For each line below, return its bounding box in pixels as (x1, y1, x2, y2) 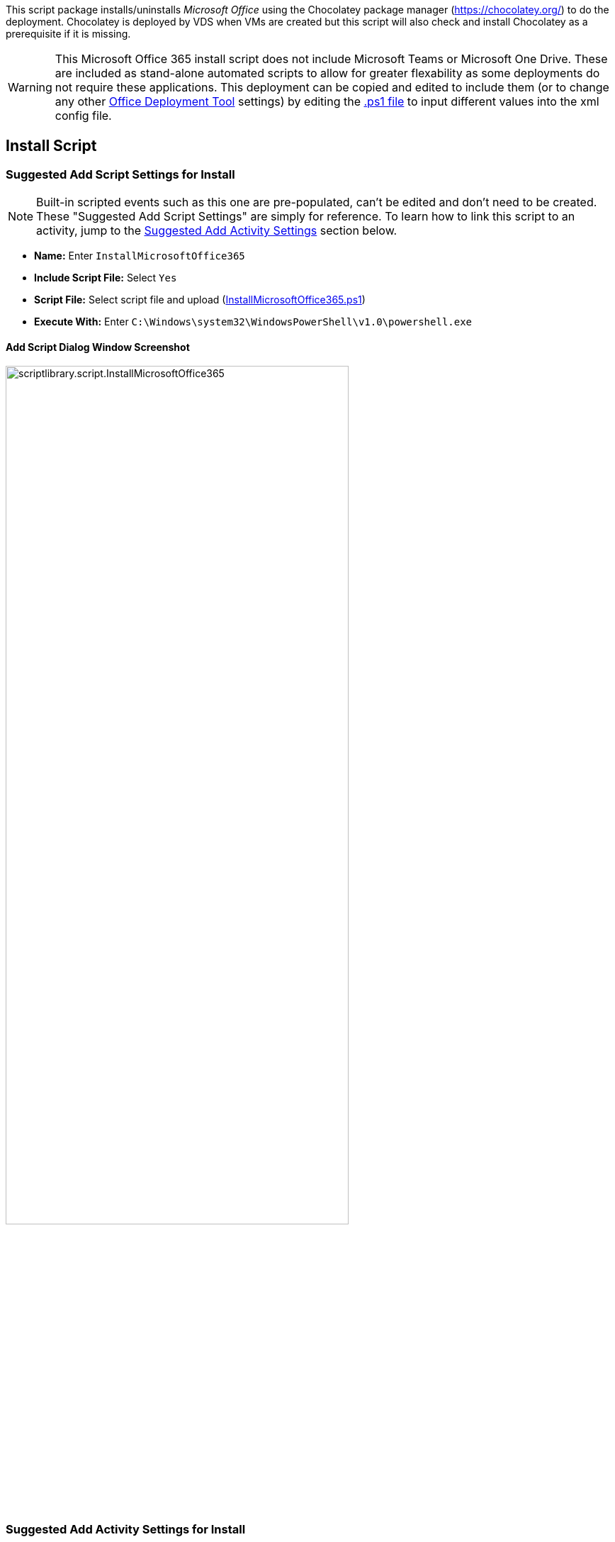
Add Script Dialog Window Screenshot (6, 340, 190, 353)
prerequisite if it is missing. (6, 28, 131, 40)
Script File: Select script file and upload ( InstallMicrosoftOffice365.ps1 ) (34, 294, 366, 306)
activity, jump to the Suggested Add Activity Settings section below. (36, 223, 397, 238)
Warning (8, 80, 52, 94)
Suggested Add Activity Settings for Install (6, 1521, 246, 1536)
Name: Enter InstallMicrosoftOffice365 (34, 250, 245, 262)
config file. (55, 108, 112, 123)
